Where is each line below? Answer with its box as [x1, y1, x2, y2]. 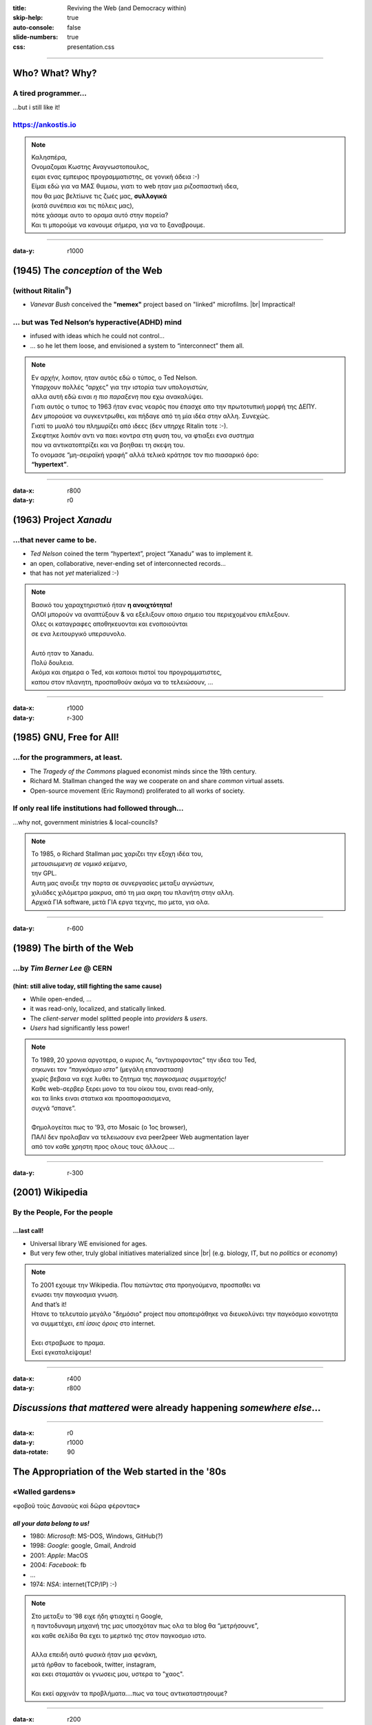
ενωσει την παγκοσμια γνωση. [31, 1290, 119, 1299]
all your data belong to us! [12, 1519, 90, 1528]
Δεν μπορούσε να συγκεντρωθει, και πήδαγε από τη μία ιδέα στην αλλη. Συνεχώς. [31, 412, 270, 420]
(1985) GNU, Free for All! [12, 731, 120, 743]
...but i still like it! [12, 103, 61, 111]
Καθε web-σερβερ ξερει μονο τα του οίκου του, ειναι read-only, [31, 1084, 214, 1093]
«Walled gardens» [12, 1487, 76, 1497]
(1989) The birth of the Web [12, 942, 134, 954]
